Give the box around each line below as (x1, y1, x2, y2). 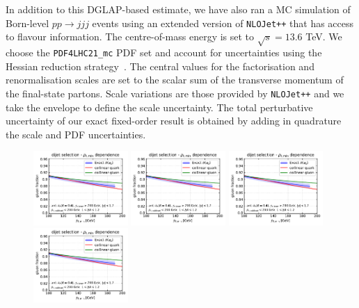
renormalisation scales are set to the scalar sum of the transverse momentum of (6, 72, 344, 87)
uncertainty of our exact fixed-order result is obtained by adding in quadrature (6, 113, 342, 128)
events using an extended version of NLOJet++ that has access (92, 15, 354, 30)
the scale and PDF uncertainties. (6, 127, 146, 141)
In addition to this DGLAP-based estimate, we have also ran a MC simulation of (6, 2, 351, 16)
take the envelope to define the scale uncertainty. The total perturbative (6, 99, 313, 114)
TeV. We (305, 29, 342, 44)
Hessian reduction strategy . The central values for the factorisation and (6, 58, 314, 73)
